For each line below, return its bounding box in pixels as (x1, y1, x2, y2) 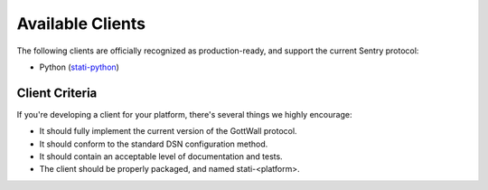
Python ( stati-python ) (39, 62, 119, 72)
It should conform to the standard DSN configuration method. (39, 138, 268, 149)
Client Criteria (16, 85, 98, 100)
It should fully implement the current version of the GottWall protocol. (39, 126, 297, 137)
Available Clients (16, 14, 146, 33)
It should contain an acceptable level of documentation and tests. (39, 151, 284, 162)
